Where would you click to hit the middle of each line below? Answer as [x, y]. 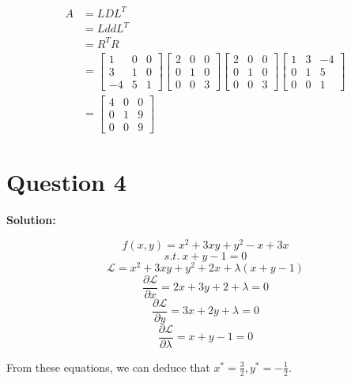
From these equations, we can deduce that [108, 367]
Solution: [31, 219]
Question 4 [66, 182]
